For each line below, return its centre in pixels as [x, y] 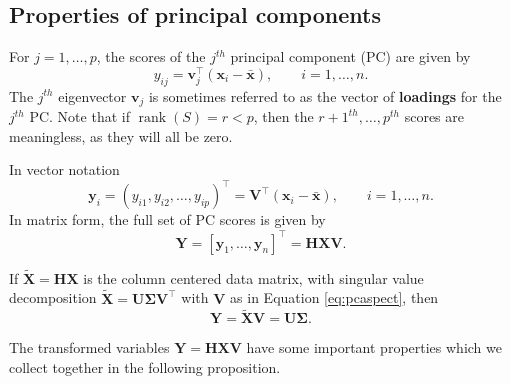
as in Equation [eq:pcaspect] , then [334, 297]
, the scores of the [151, 56]
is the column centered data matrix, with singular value [253, 277]
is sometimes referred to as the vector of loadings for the [325, 95]
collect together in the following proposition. [145, 366]
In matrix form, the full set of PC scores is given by [167, 219]
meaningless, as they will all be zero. [121, 135]
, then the [283, 116]
